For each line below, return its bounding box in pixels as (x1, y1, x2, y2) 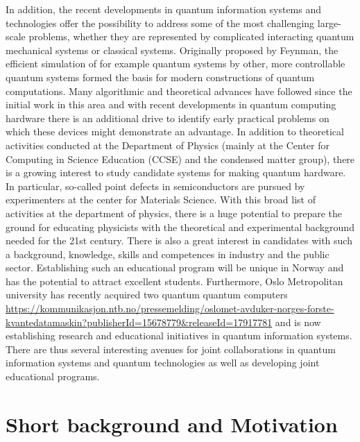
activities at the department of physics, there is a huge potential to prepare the (6, 205, 343, 220)
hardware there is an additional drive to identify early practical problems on (6, 110, 329, 125)
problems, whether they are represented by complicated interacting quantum (28, 29, 354, 44)
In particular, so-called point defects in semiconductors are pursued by (6, 178, 305, 193)
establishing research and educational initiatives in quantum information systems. (6, 328, 352, 343)
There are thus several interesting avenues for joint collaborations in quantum (6, 341, 336, 356)
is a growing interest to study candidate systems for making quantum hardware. (6, 165, 346, 180)
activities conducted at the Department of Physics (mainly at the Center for (6, 137, 329, 152)
